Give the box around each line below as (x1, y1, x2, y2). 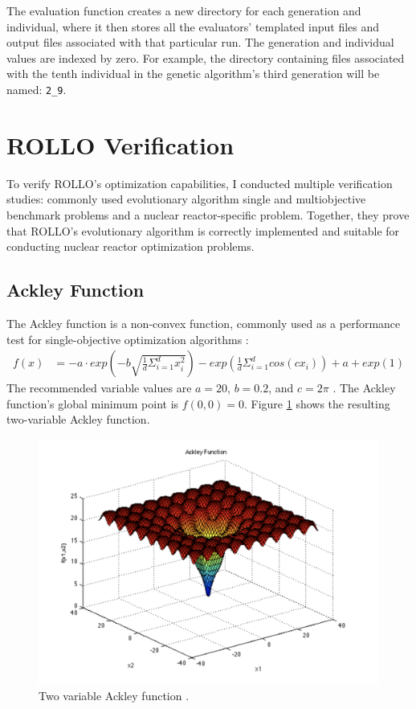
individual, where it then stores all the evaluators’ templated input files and (6, 18, 380, 35)
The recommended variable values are (6, 379, 192, 396)
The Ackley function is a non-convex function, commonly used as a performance (6, 314, 401, 331)
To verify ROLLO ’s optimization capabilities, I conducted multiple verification (6, 174, 393, 191)
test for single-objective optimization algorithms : (6, 330, 249, 347)
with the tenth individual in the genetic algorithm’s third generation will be (6, 65, 380, 82)
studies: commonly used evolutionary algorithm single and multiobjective (6, 191, 366, 207)
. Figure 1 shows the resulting (243, 395, 390, 412)
